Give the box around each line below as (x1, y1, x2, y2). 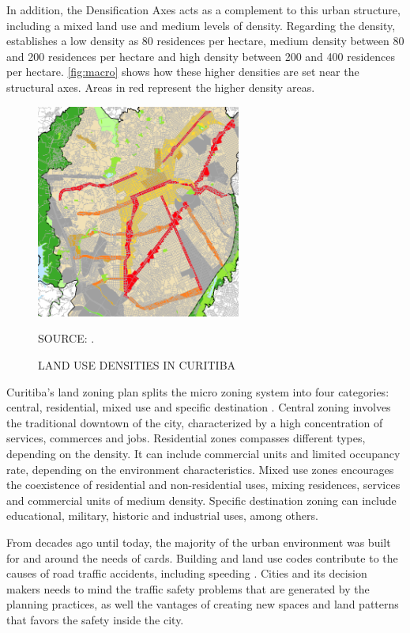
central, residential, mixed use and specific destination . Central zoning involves (6, 399, 391, 415)
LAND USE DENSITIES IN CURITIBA (38, 356, 236, 373)
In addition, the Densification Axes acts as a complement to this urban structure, (6, 2, 401, 17)
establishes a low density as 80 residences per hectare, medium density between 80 (6, 32, 404, 49)
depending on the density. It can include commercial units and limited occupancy (6, 445, 401, 461)
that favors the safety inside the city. (6, 611, 184, 627)
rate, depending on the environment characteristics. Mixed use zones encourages (6, 461, 394, 477)
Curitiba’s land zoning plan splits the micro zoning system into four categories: (6, 383, 389, 400)
